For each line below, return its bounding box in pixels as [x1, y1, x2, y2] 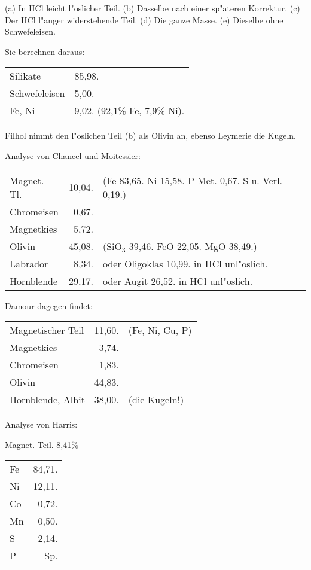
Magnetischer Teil [10, 323, 84, 337]
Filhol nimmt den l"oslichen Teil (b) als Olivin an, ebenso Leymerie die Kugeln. [5, 129, 296, 142]
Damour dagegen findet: [5, 299, 93, 312]
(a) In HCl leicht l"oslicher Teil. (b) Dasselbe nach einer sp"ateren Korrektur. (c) [5, 2, 300, 14]
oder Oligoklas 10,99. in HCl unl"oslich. [102, 256, 268, 270]
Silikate [10, 69, 41, 83]
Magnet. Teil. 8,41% [5, 438, 78, 450]
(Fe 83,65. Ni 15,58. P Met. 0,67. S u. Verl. [102, 173, 283, 187]
